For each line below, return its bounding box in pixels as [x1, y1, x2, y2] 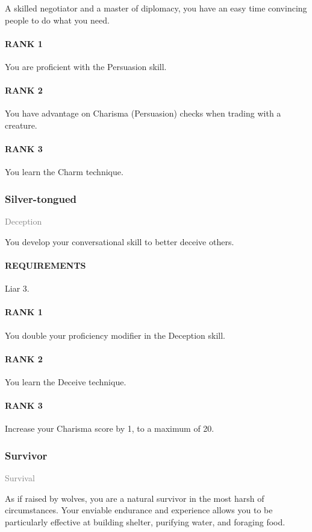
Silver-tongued [5, 191, 77, 206]
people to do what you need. [5, 13, 110, 26]
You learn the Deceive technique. [5, 375, 126, 388]
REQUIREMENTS [5, 258, 86, 271]
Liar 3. [5, 282, 30, 295]
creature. [5, 118, 37, 131]
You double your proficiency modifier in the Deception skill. [5, 328, 225, 341]
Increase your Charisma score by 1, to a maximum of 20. [5, 422, 214, 435]
